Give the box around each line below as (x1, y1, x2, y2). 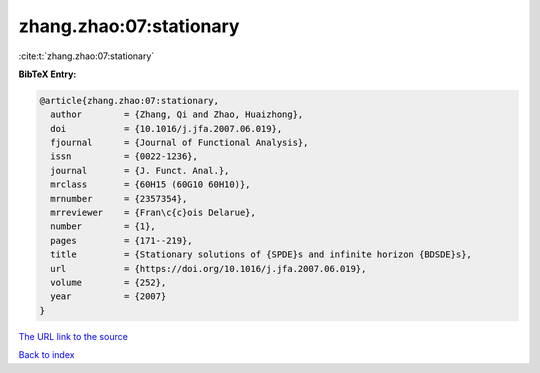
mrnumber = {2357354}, (50, 193, 188, 204)
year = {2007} (50, 291, 167, 302)
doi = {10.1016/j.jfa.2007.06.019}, (50, 123, 283, 134)
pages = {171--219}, (50, 235, 194, 246)
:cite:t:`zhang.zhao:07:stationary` (18, 50, 155, 62)
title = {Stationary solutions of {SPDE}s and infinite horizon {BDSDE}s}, (50, 249, 472, 260)
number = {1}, (50, 221, 157, 232)
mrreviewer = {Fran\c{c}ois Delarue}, (50, 207, 257, 219)
